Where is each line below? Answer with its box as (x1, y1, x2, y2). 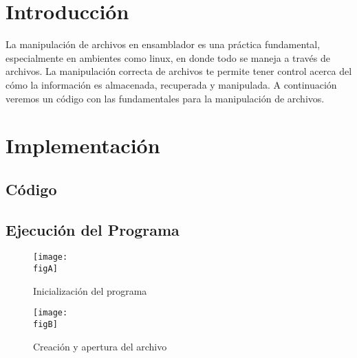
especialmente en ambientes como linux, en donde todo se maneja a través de (6, 50, 330, 65)
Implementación (6, 131, 160, 159)
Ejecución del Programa (6, 219, 180, 240)
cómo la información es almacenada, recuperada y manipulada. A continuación (6, 77, 337, 91)
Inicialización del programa (33, 283, 147, 298)
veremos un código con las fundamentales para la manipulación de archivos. (6, 91, 325, 105)
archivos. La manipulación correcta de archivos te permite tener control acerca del (6, 64, 352, 78)
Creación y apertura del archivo (33, 339, 167, 353)
